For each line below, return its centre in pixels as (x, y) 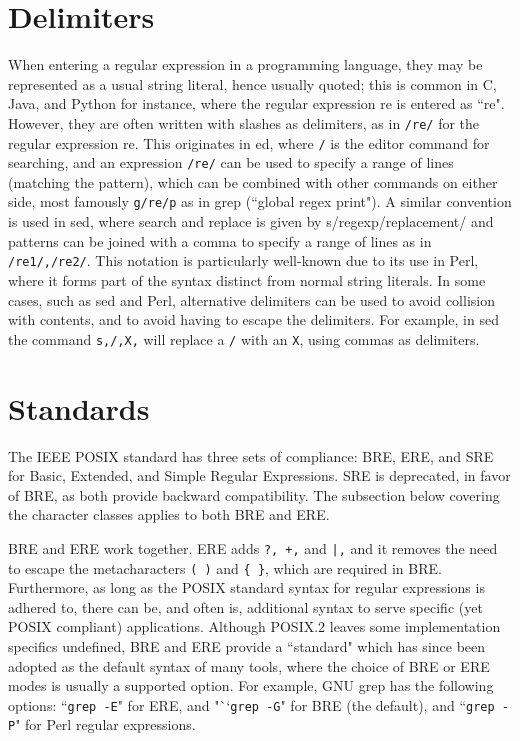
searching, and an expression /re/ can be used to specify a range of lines (231, 162)
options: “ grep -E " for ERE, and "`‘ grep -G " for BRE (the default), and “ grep (251, 704)
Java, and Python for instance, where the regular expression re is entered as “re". (256, 103)
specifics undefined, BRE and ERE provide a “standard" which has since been (247, 646)
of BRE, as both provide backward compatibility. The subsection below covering (254, 494)
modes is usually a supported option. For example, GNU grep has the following (251, 685)
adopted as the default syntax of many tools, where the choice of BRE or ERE (249, 665)
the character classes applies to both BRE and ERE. (169, 514)
